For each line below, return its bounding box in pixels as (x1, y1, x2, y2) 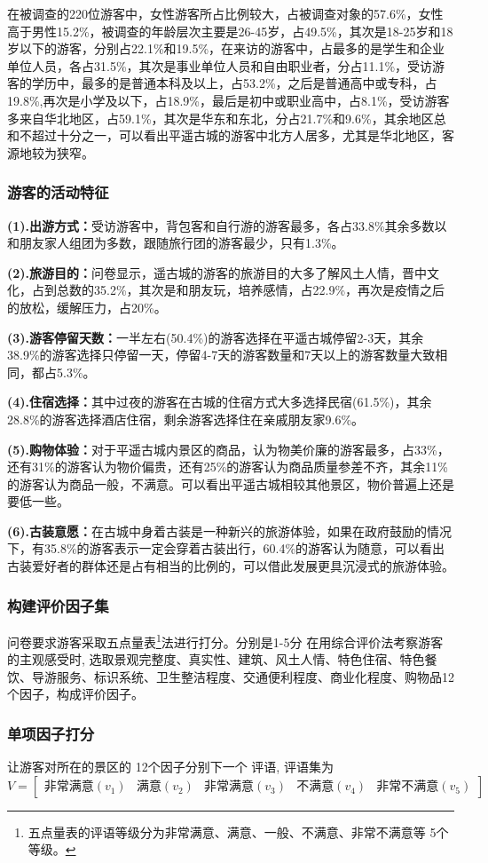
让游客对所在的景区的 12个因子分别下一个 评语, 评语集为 (7, 757, 334, 776)
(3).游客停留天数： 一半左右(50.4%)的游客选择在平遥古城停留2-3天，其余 (7, 328, 424, 346)
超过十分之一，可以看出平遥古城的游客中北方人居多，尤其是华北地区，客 (31, 126, 454, 145)
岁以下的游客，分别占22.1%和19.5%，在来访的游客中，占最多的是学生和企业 (7, 39, 445, 58)
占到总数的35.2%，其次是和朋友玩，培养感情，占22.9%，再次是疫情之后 (31, 281, 445, 299)
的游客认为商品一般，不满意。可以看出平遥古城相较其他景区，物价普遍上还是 (7, 474, 454, 493)
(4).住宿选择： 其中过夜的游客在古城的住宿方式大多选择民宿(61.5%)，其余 (7, 392, 432, 411)
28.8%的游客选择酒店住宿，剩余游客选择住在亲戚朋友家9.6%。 (7, 409, 365, 428)
